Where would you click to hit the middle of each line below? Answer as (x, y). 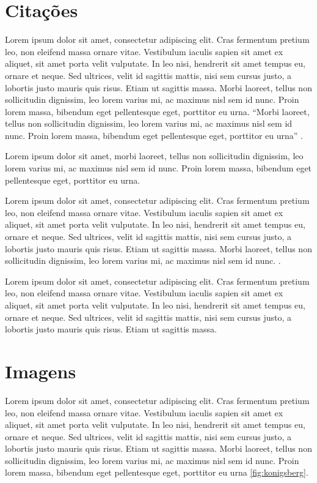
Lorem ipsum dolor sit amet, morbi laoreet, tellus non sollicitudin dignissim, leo (154, 156)
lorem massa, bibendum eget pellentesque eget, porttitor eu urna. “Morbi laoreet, (157, 111)
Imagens (41, 371)
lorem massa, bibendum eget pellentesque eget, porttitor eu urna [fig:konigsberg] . (157, 472)
